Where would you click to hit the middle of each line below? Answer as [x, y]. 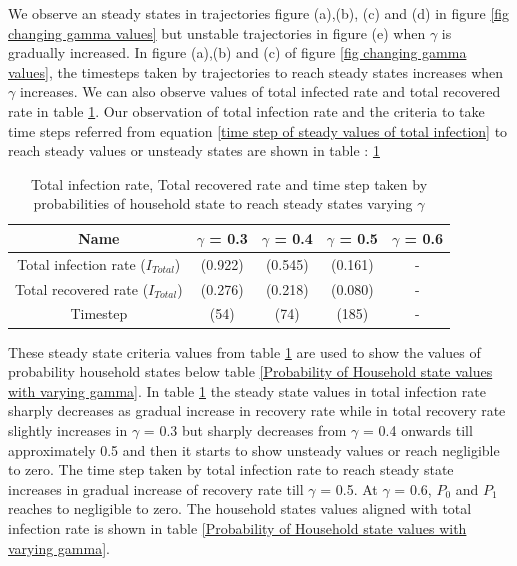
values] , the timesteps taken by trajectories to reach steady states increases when [256, 71]
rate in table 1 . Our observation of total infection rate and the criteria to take [246, 110]
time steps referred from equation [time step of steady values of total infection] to [258, 130]
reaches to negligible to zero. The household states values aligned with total [240, 508]
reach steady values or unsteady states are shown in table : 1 [194, 150]
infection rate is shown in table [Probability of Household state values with [237, 527]
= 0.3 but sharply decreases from [245, 429]
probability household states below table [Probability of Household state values [250, 371]
